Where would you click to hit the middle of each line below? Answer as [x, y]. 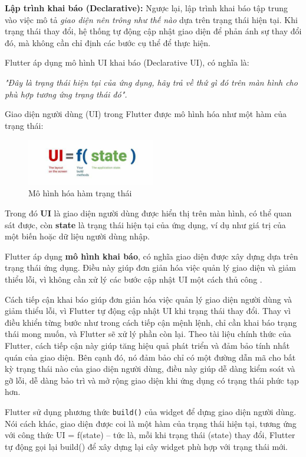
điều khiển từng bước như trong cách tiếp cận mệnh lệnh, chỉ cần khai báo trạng [151, 322]
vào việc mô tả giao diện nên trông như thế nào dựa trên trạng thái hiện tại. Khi [151, 19]
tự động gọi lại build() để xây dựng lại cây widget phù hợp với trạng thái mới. [146, 446]
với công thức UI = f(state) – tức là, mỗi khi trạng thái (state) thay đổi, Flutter [150, 435]
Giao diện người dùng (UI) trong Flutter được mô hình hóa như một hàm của [146, 114]
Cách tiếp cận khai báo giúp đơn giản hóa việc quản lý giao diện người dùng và [148, 299]
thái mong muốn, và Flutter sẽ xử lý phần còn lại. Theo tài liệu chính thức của [148, 334]
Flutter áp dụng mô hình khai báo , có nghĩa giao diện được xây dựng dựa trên [152, 256]
